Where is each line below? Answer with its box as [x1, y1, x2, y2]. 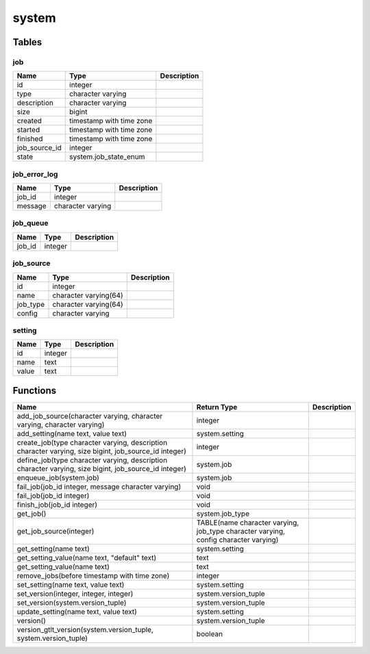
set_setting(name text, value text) [16, 579, 125, 589]
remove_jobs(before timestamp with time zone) [16, 570, 170, 580]
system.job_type [196, 509, 250, 518]
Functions [12, 384, 57, 397]
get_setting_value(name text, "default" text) [16, 553, 157, 562]
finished [16, 134, 43, 144]
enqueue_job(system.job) [16, 473, 99, 482]
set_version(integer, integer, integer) [16, 589, 134, 599]
